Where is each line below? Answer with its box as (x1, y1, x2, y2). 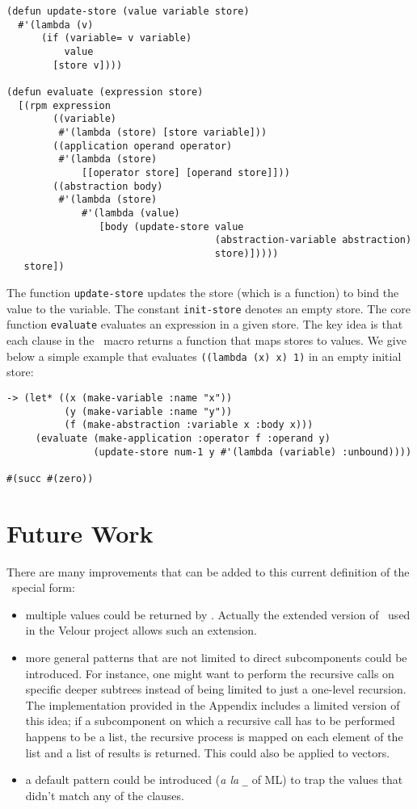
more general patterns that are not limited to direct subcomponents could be (25, 649, 407, 666)
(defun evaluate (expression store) (6, 86, 204, 98)
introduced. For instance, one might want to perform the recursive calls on (25, 664, 394, 681)
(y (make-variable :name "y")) (64, 405, 233, 417)
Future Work (6, 516, 154, 549)
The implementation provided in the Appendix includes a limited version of (25, 696, 400, 713)
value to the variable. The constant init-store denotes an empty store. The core (6, 300, 411, 316)
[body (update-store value (99, 220, 244, 233)
